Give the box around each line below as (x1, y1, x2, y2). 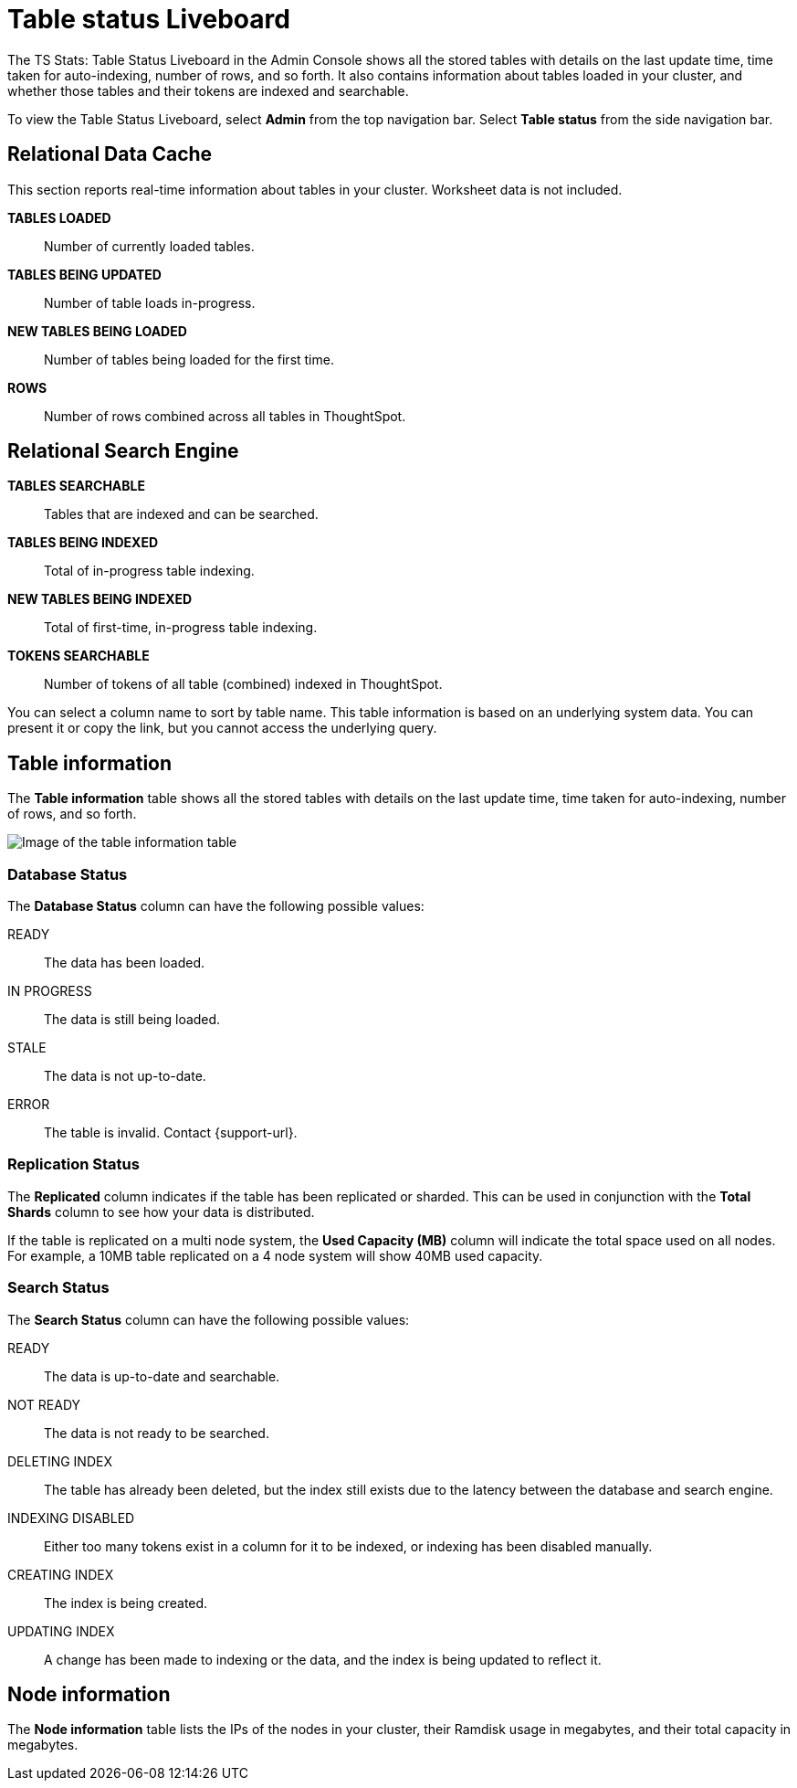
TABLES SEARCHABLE (7, 478, 145, 494)
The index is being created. (44, 1594, 208, 1611)
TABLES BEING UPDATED (7, 266, 162, 282)
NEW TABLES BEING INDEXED (7, 591, 193, 608)
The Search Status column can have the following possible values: (7, 1311, 410, 1328)
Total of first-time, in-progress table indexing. (44, 619, 318, 636)
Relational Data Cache (7, 143, 213, 166)
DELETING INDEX (7, 1453, 112, 1469)
